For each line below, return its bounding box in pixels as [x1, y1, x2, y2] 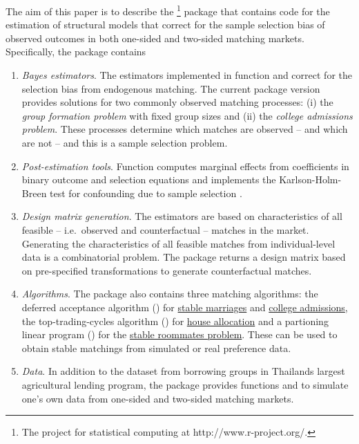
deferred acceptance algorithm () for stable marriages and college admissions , [21, 299, 348, 314]
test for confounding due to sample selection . [50, 185, 242, 200]
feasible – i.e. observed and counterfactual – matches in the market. [21, 222, 309, 237]
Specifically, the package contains [6, 44, 146, 59]
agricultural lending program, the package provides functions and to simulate [21, 377, 349, 391]
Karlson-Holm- [279, 172, 342, 187]
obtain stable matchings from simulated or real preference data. [21, 340, 291, 355]
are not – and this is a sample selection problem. [21, 136, 228, 149]
